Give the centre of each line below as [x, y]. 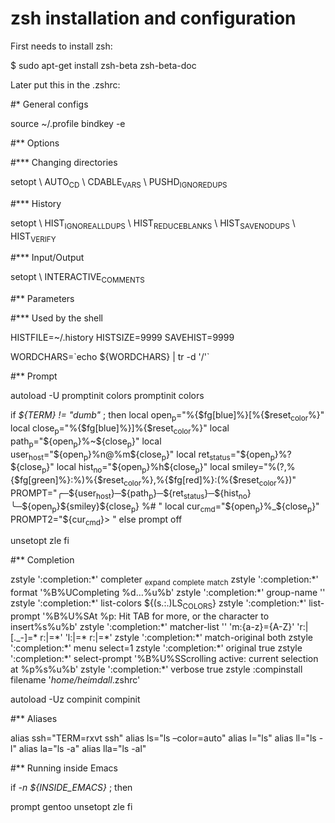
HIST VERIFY [33, 237]
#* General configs [49, 104]
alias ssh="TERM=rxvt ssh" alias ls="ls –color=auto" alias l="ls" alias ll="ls [163, 738]
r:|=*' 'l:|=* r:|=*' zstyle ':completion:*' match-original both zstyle [176, 637]
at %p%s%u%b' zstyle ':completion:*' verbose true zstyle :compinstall [156, 669]
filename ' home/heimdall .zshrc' [75, 679]
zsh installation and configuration [153, 18]
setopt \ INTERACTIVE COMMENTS [77, 278]
